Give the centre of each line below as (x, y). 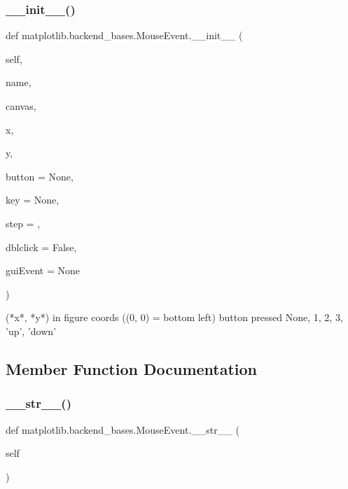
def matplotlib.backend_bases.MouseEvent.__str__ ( (123, 429)
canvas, (21, 106)
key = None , (33, 200)
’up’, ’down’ (31, 331)
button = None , (40, 176)
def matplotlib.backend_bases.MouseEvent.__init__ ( (124, 35)
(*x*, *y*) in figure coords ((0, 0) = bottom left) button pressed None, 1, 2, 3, (174, 317)
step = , (23, 223)
